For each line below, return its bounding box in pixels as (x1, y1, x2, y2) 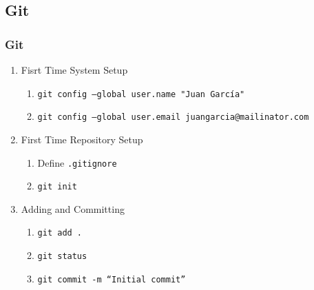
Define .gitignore (37, 155, 117, 169)
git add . (37, 228, 83, 238)
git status (37, 251, 87, 262)
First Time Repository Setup (21, 132, 143, 146)
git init (37, 182, 77, 192)
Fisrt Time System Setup (21, 63, 128, 76)
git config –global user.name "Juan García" (37, 89, 245, 99)
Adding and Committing (21, 201, 125, 216)
